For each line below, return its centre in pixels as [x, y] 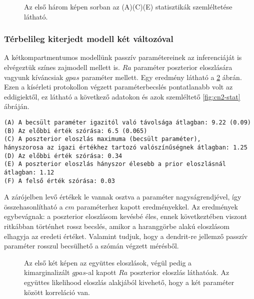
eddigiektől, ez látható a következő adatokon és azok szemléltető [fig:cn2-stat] [122, 96]
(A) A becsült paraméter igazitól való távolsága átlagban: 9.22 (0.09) [127, 122]
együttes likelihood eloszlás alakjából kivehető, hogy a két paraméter [129, 282]
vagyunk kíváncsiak [34, 77]
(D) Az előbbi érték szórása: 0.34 [63, 156]
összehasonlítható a [33, 206]
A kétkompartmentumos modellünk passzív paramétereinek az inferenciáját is [123, 57]
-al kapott [101, 272]
